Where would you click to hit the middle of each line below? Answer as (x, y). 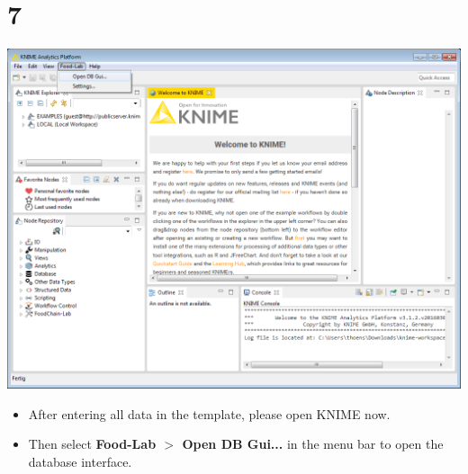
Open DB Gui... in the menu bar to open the (313, 444)
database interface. (80, 461)
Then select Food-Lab (92, 444)
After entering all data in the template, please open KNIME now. (209, 413)
